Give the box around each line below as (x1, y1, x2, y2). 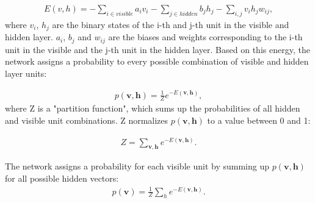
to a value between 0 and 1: (207, 113, 311, 126)
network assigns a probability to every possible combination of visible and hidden (5, 55, 309, 68)
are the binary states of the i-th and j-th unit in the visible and (52, 18, 289, 30)
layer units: (5, 66, 47, 79)
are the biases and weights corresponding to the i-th (108, 30, 303, 43)
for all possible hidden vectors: (5, 172, 119, 185)
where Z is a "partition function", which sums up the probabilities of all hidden (5, 102, 300, 115)
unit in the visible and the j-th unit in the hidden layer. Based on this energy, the (5, 43, 310, 55)
